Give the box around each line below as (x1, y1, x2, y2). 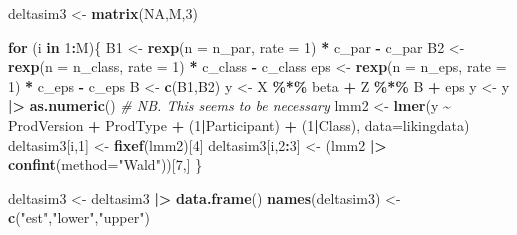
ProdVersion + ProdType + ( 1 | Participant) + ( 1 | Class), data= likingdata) (8, 114, 470, 135)
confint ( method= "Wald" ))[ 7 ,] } (8, 154, 203, 175)
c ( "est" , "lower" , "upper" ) (8, 207, 150, 228)
